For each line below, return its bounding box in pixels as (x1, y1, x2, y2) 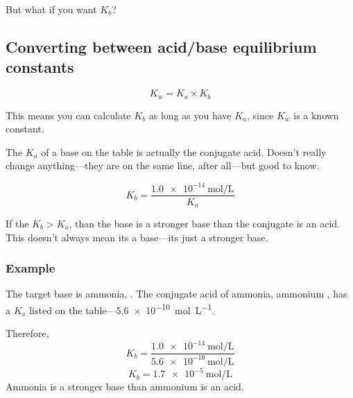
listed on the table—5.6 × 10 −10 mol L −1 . (29, 301, 215, 317)
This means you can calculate (6, 107, 131, 122)
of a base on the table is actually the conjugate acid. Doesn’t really (41, 144, 327, 159)
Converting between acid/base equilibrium (6, 35, 317, 57)
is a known (293, 107, 339, 122)
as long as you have (148, 107, 232, 122)
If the (6, 216, 29, 231)
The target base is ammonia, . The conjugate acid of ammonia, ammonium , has (6, 286, 347, 301)
